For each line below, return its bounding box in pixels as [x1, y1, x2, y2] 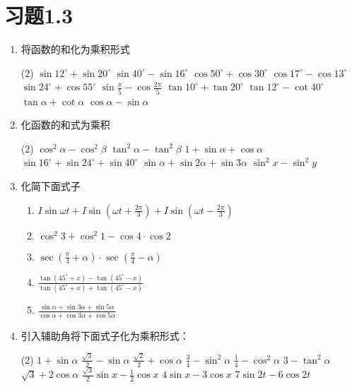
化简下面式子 [20, 179, 81, 193]
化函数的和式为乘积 [20, 117, 110, 132]
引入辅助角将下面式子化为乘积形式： [20, 328, 189, 343]
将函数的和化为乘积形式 [20, 42, 130, 56]
